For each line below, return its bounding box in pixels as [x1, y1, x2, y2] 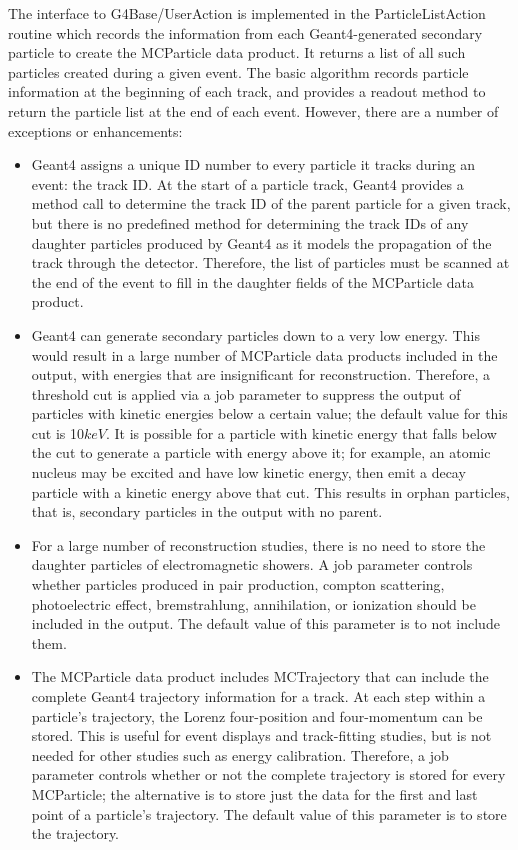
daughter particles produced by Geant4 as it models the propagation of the [31, 232, 492, 253]
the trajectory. [31, 823, 120, 844]
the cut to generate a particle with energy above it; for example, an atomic [31, 442, 491, 463]
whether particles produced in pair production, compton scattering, [31, 574, 445, 595]
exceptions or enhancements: [8, 120, 183, 141]
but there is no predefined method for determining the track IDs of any [31, 212, 469, 233]
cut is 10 [31, 422, 84, 443]
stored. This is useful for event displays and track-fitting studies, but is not [31, 725, 492, 746]
